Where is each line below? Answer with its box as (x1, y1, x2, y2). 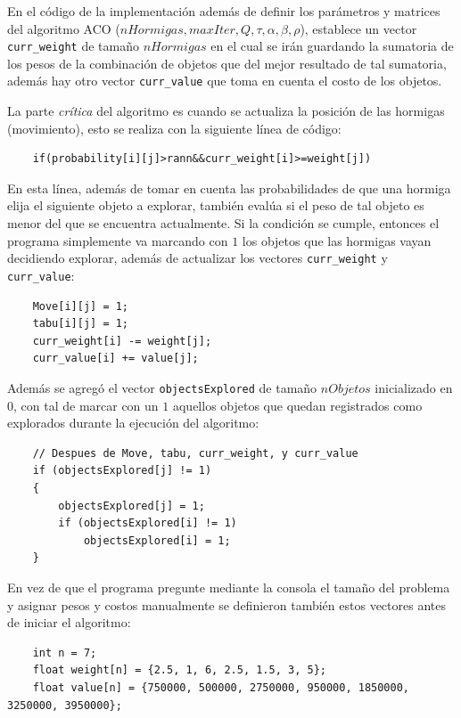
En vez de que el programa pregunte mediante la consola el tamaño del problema (7, 577, 450, 596)
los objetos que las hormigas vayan (242, 231, 432, 249)
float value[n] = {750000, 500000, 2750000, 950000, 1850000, (32, 681, 410, 694)
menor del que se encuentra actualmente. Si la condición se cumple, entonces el (7, 214, 440, 233)
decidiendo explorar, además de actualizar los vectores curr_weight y (7, 249, 388, 267)
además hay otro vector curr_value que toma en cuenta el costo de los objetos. (7, 71, 442, 90)
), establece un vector (300, 19, 417, 37)
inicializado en (375, 378, 453, 396)
